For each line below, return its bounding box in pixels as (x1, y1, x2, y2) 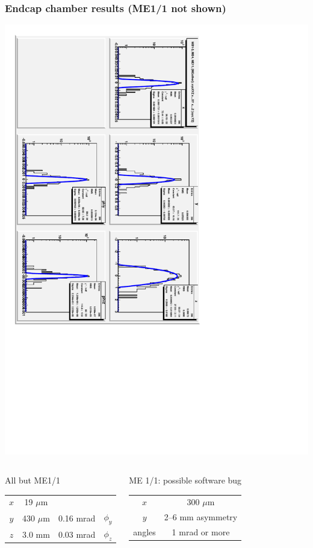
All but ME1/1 (5, 473, 60, 486)
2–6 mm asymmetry (164, 511, 238, 523)
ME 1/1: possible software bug (129, 473, 242, 486)
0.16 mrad (58, 511, 96, 524)
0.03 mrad (58, 528, 96, 540)
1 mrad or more (172, 525, 230, 538)
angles (133, 525, 156, 538)
